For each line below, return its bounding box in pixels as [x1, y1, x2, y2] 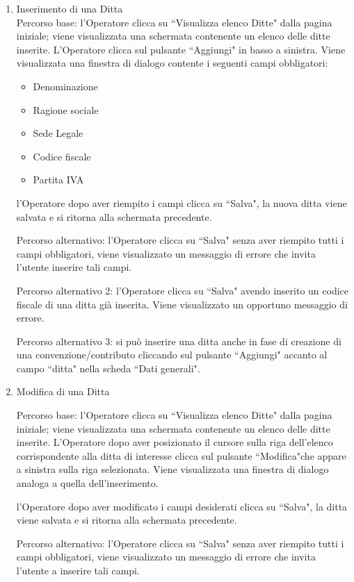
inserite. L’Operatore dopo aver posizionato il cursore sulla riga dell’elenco [16, 435, 333, 449]
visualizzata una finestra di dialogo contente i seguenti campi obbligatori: [16, 56, 328, 70]
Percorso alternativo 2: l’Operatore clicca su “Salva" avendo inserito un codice [16, 283, 349, 297]
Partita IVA [33, 172, 84, 187]
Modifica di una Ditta [16, 384, 110, 399]
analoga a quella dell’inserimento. [16, 476, 159, 490]
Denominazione [33, 78, 98, 93]
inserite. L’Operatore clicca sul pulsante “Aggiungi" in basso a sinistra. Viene [16, 42, 346, 56]
